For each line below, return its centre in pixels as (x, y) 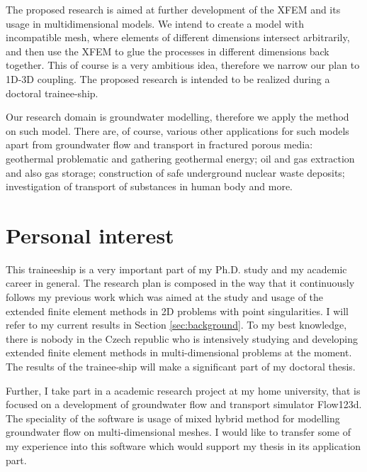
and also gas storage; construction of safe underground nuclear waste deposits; (175, 172)
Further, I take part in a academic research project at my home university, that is (183, 390)
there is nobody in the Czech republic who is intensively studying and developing (182, 338)
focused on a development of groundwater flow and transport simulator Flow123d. (184, 404)
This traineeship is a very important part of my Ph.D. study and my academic (176, 269)
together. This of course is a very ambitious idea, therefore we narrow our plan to (183, 65)
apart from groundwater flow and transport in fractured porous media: (159, 144)
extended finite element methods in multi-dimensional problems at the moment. (179, 352)
